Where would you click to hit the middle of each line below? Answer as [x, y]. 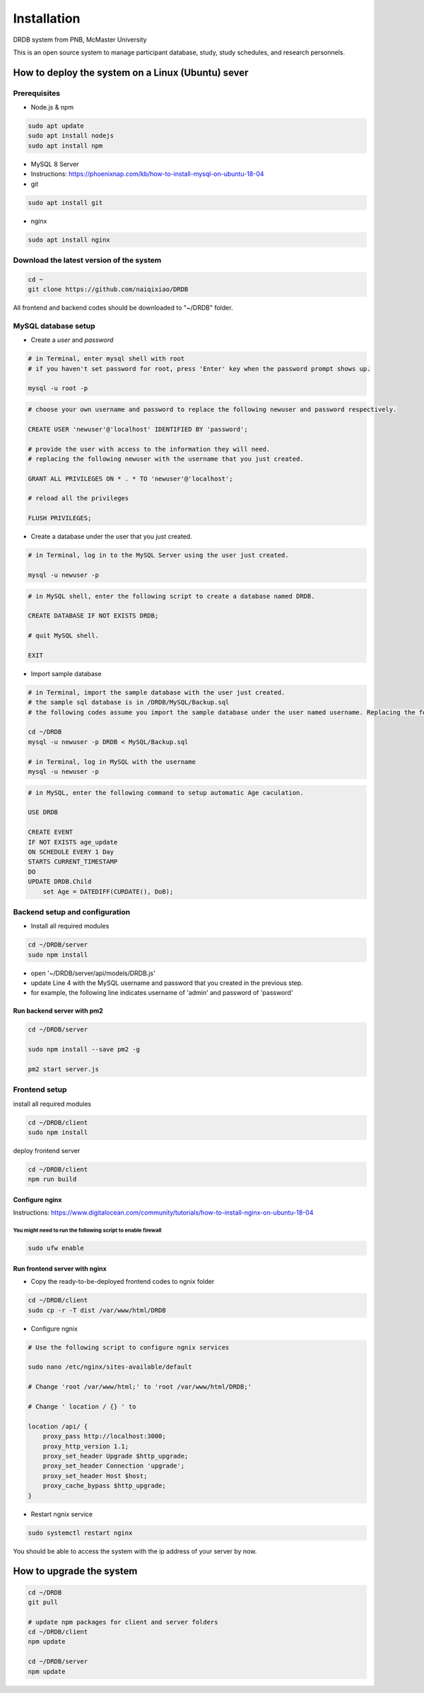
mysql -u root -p [58, 388]
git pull [43, 1602]
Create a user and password [72, 340]
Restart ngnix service [62, 1514]
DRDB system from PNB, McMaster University [80, 40]
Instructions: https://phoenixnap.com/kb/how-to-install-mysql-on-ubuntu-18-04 [147, 174]
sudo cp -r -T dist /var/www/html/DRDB [97, 1310]
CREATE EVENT [51, 832]
